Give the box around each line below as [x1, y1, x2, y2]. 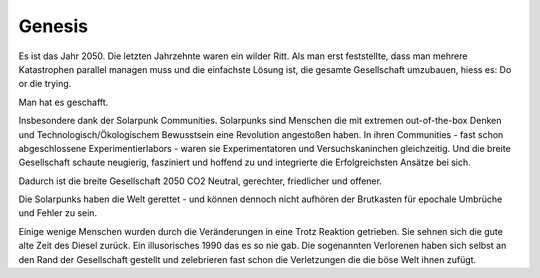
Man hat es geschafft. [18, 96, 109, 108]
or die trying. [18, 78, 72, 90]
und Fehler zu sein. [18, 207, 98, 219]
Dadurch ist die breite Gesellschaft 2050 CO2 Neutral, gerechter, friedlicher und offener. [18, 175, 382, 187]
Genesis [18, 15, 89, 37]
